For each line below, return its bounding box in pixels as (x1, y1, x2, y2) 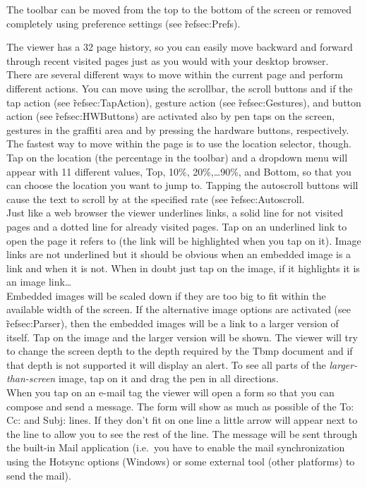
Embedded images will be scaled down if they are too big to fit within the (6, 288, 326, 303)
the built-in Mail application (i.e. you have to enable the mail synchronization (6, 440, 345, 455)
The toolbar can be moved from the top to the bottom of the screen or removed (6, 2, 352, 16)
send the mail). (6, 468, 71, 482)
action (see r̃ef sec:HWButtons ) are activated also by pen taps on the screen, (6, 109, 335, 123)
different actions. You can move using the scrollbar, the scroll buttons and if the (6, 80, 353, 95)
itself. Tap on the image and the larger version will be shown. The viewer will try (6, 329, 358, 344)
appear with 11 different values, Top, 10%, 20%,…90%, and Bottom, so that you (6, 164, 351, 178)
